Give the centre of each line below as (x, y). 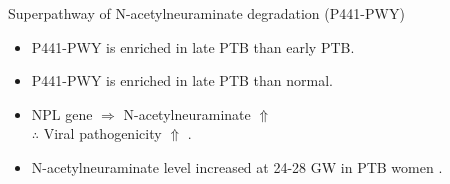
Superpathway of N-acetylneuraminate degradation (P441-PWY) (206, 13)
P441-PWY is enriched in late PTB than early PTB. (193, 46)
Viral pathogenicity (102, 133)
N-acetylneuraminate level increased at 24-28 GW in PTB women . (237, 166)
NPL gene (62, 113)
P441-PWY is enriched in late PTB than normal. (182, 80)
